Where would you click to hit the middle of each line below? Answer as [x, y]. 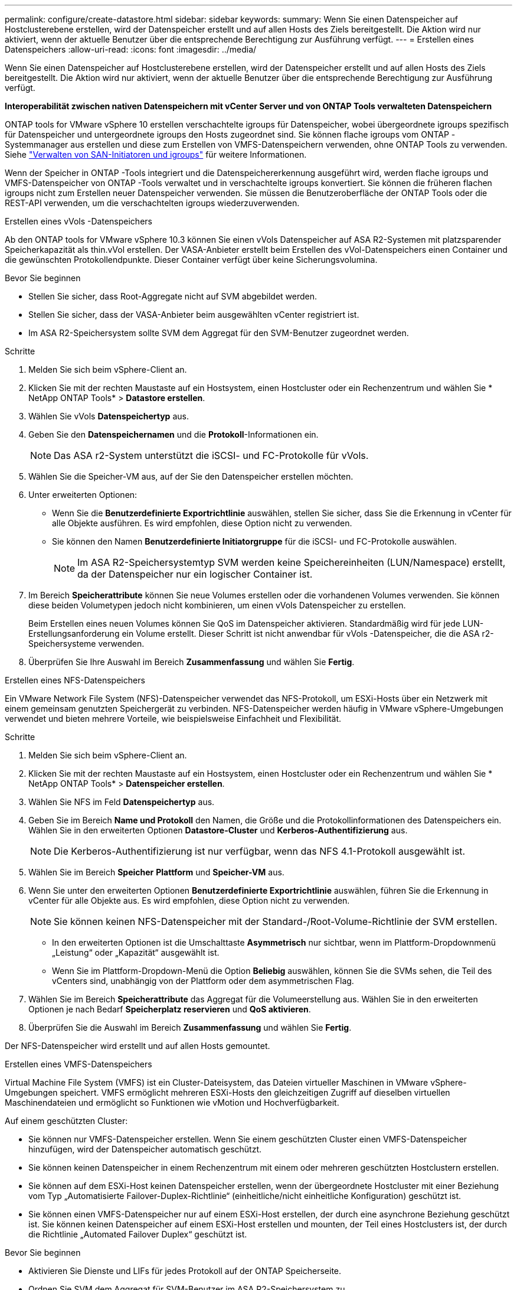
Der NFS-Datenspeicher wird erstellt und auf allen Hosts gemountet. [138, 1046]
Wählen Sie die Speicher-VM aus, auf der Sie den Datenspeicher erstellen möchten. [191, 476]
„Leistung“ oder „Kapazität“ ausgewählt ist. [136, 952]
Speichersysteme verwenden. [86, 644]
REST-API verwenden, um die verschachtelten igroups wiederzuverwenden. [152, 203]
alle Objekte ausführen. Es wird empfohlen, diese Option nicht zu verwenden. [202, 523]
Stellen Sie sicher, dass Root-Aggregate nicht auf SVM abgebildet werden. [173, 296]
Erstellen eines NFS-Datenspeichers [75, 680]
